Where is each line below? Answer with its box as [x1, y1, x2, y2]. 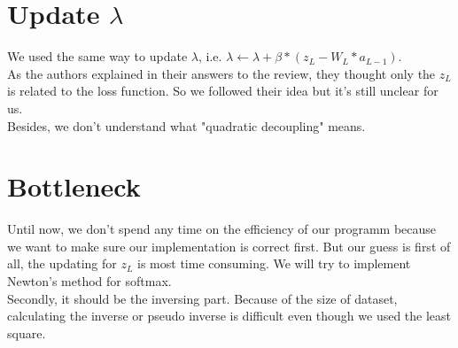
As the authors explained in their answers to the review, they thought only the [7, 64, 436, 82]
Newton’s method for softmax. [7, 272, 172, 290]
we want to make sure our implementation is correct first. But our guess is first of [7, 236, 451, 255]
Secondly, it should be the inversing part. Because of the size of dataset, [7, 289, 398, 307]
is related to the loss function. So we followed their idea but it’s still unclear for [7, 81, 439, 100]
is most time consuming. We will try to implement [137, 254, 411, 273]
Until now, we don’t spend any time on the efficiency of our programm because [7, 220, 437, 238]
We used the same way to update [7, 47, 188, 66]
